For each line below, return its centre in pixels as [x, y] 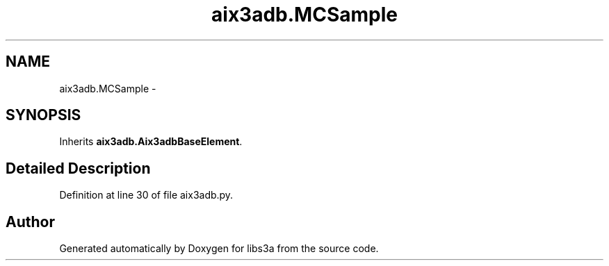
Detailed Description [78, 168]
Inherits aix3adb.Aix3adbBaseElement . [151, 142]
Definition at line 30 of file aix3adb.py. [146, 195]
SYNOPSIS [43, 115]
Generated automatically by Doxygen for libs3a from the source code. [219, 249]
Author [30, 222]
